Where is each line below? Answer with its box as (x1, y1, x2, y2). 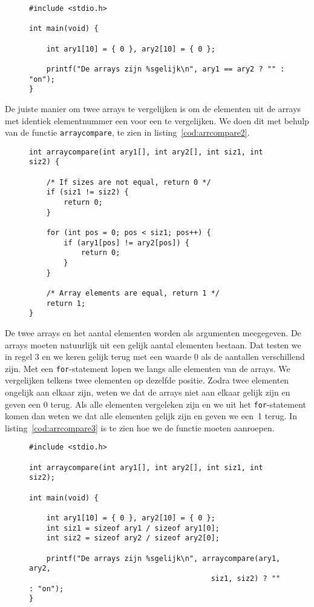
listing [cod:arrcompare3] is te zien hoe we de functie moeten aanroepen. (5, 421, 275, 434)
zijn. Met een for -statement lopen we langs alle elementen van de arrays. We (5, 362, 290, 374)
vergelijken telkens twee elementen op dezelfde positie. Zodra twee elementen (5, 374, 289, 386)
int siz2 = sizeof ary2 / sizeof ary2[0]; (46, 534, 220, 543)
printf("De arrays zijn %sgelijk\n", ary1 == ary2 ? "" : (46, 64, 285, 73)
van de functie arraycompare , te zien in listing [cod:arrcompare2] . (5, 126, 250, 139)
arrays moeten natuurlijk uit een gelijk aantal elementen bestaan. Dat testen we (5, 338, 301, 351)
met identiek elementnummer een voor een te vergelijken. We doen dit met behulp (5, 114, 309, 127)
